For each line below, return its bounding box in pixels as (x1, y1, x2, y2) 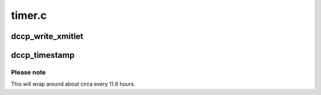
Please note (11, 68, 46, 76)
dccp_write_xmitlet (11, 31, 84, 41)
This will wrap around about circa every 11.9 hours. (11, 80, 136, 88)
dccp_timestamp (11, 50, 75, 60)
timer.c (11, 9, 47, 22)
